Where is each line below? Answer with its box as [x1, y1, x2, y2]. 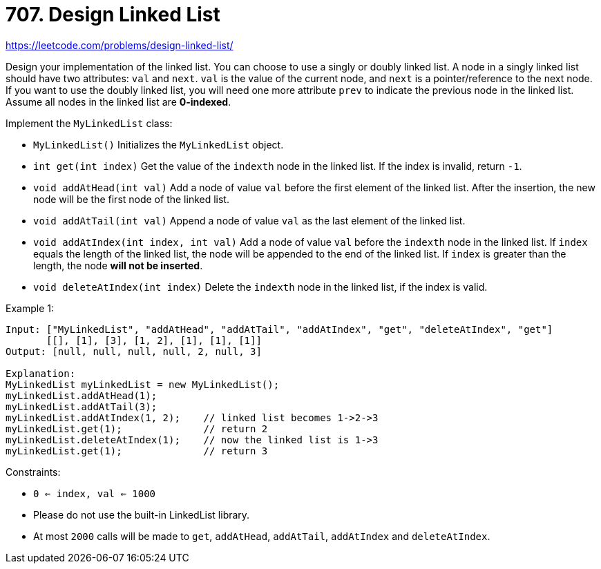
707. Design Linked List [6, 3, 220, 26]
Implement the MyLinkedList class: [6, 117, 173, 129]
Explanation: [6, 367, 76, 379]
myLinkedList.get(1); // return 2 [6, 423, 268, 434]
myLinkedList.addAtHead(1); [6, 389, 158, 401]
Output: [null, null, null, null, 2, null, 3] [6, 345, 262, 357]
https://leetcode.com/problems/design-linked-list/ [6, 39, 233, 51]
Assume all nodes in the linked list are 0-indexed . [6, 95, 231, 108]
